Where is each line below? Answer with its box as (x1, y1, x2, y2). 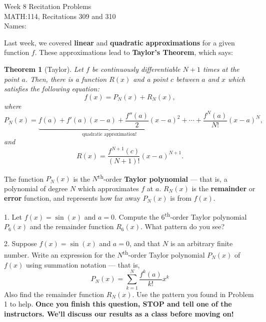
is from (170, 193, 191, 203)
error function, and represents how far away (4, 193, 140, 203)
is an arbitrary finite (170, 238, 233, 248)
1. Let (4, 211, 22, 222)
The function (4, 173, 43, 184)
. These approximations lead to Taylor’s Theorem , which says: (34, 47, 233, 57)
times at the (202, 63, 239, 74)
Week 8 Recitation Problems (4, 1, 91, 11)
